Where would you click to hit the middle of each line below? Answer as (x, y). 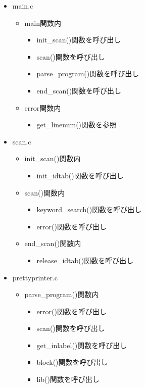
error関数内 (43, 107)
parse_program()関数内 (62, 294)
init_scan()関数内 (53, 158)
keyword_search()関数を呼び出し (89, 209)
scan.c (22, 141)
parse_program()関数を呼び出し (88, 74)
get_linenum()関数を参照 (77, 125)
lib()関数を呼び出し (68, 379)
